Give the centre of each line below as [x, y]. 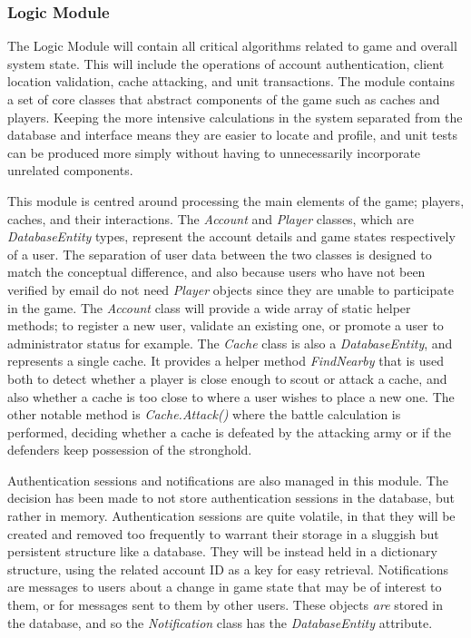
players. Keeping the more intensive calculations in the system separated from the [235, 117]
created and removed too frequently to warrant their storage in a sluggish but [223, 533]
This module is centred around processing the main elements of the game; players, [236, 200]
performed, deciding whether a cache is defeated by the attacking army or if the [230, 432]
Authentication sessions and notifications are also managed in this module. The [228, 480]
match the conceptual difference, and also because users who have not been [216, 272]
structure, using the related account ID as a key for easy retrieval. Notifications [228, 569]
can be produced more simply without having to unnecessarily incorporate [214, 152]
